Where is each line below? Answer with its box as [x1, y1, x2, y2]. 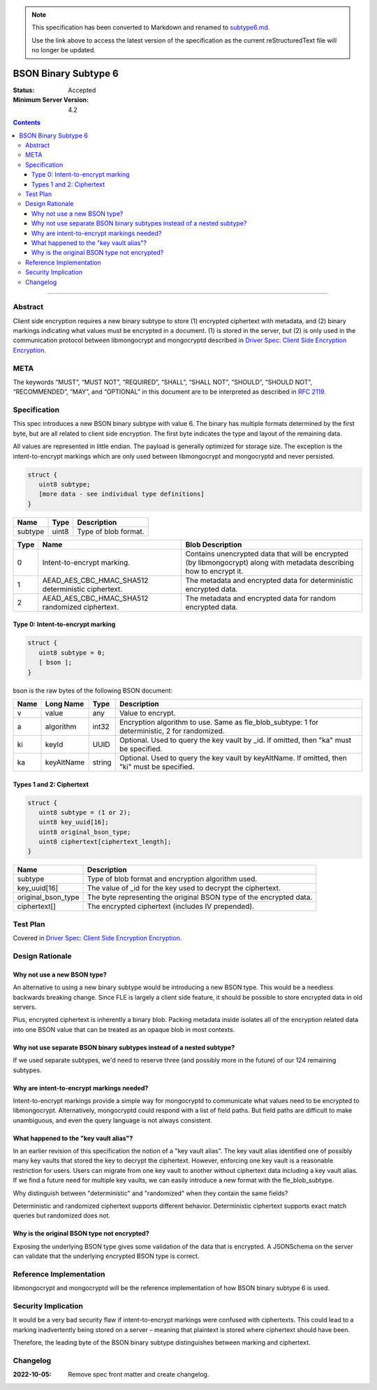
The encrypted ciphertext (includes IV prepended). [87, 901, 255, 911]
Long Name [45, 699, 84, 709]
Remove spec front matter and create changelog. [68, 1370, 209, 1379]
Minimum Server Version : [13, 96, 89, 104]
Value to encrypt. [119, 708, 176, 718]
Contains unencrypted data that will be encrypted [185, 549, 349, 559]
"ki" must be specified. [119, 762, 195, 771]
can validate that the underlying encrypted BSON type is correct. [13, 1252, 200, 1260]
